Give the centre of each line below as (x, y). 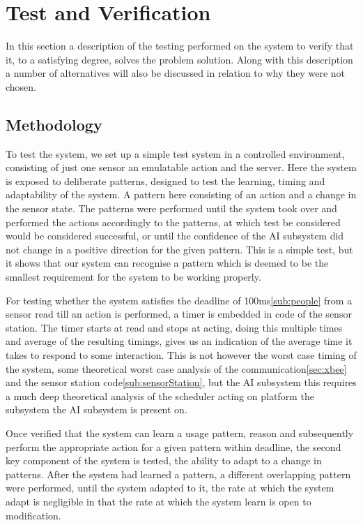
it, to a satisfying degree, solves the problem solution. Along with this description (179, 59)
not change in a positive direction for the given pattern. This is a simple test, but (179, 249)
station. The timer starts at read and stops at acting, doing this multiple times (174, 327)
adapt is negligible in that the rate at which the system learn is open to (159, 501)
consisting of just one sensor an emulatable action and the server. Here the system (181, 167)
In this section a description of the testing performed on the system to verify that (180, 46)
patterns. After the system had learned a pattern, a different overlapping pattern (178, 474)
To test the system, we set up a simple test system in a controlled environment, (175, 153)
